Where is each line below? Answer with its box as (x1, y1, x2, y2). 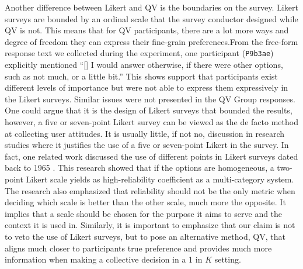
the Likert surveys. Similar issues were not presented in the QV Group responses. (5, 92, 295, 105)
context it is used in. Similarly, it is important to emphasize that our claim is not (5, 219, 295, 231)
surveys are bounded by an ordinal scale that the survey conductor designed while (5, 12, 298, 25)
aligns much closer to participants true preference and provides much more (5, 242, 272, 254)
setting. (214, 253, 241, 265)
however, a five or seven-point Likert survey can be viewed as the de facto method (5, 116, 298, 127)
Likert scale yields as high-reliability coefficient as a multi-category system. (26, 173, 294, 185)
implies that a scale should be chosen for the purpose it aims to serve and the (5, 207, 283, 219)
